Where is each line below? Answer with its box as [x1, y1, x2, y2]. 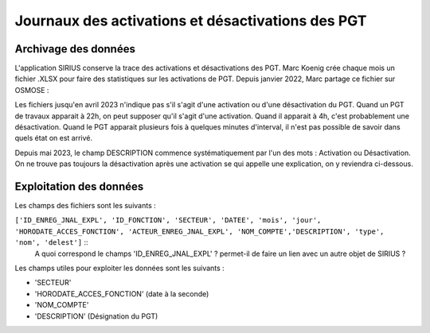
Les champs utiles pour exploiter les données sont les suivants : [14, 263, 225, 273]
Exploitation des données [14, 180, 144, 193]
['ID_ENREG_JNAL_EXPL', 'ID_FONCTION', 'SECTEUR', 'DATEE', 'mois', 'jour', [14, 215, 322, 225]
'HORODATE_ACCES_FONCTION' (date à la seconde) [34, 288, 209, 298]
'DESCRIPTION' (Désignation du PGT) [34, 311, 158, 321]
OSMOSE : [14, 85, 49, 95]
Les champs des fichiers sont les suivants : [14, 201, 157, 211]
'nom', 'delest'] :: [14, 238, 88, 247]
